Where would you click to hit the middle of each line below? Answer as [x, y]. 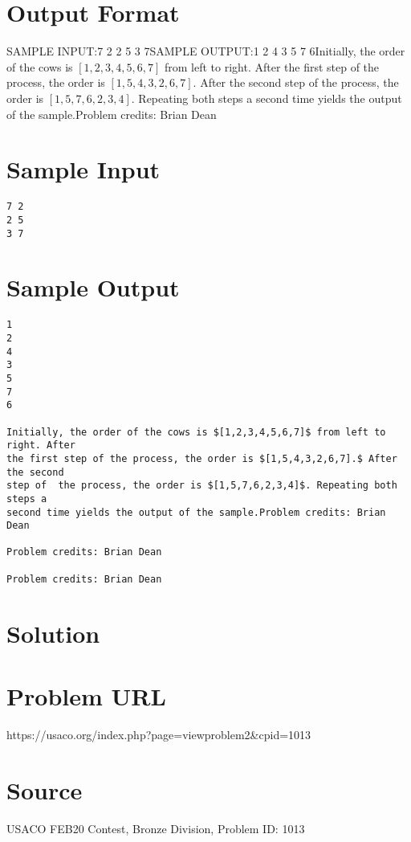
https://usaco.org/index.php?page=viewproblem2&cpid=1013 [159, 734]
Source [45, 789]
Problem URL [86, 696]
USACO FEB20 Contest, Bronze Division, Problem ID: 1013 [156, 828]
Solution [53, 633]
